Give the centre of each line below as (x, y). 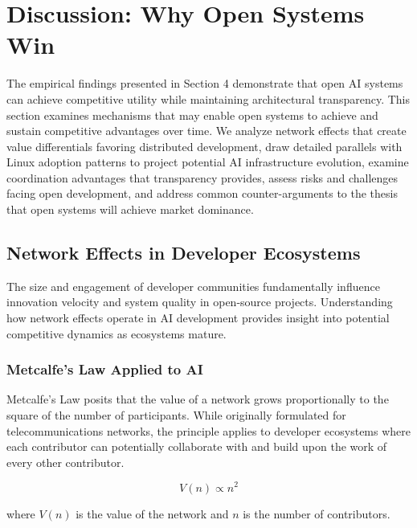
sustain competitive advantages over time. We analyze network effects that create (206, 131)
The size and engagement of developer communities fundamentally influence (193, 286)
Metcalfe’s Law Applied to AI (105, 369)
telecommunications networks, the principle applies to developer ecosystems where (209, 430)
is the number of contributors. (317, 513)
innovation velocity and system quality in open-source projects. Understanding (200, 302)
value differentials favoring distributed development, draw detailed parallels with (204, 146)
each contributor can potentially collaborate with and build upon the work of (197, 446)
